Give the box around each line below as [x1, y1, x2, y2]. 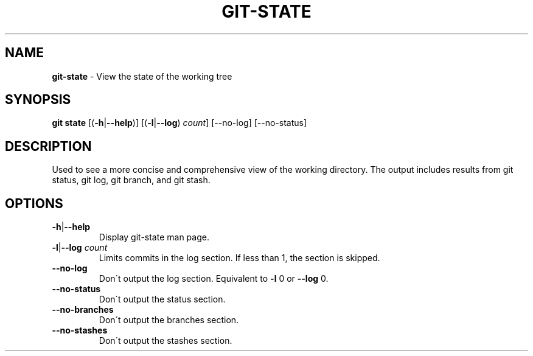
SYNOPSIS [5, 92, 71, 108]
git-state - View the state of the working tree [52, 71, 232, 82]
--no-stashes [52, 325, 108, 336]
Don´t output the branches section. [99, 315, 239, 326]
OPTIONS [5, 195, 63, 211]
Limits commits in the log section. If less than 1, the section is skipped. [99, 253, 380, 264]
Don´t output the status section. [99, 294, 226, 305]
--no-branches [52, 304, 114, 315]
